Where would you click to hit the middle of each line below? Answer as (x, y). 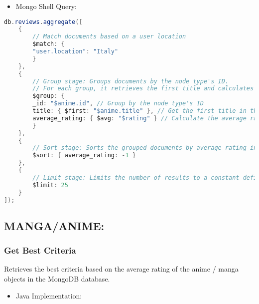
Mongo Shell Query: (46, 6)
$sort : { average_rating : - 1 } (84, 155)
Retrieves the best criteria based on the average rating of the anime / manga (121, 269)
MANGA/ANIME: (54, 225)
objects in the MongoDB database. (57, 279)
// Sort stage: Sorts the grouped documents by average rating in (145, 148)
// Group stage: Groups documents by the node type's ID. (131, 81)
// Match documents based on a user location (109, 37)
